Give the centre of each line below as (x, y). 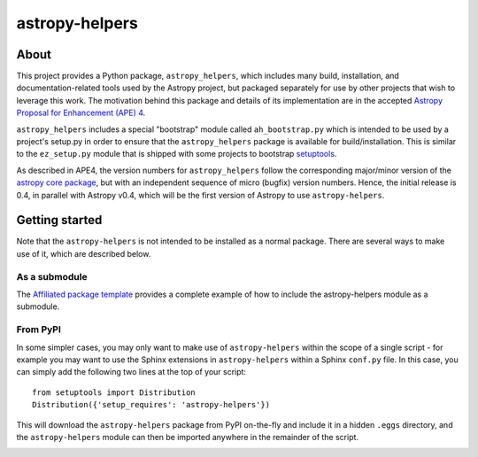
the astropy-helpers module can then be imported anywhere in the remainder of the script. (187, 437)
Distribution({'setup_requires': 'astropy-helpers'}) (151, 405)
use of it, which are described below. (84, 253)
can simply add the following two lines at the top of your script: (131, 372)
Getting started (59, 220)
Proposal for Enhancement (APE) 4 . (81, 113)
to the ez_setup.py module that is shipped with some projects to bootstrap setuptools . (177, 154)
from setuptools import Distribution (114, 392)
